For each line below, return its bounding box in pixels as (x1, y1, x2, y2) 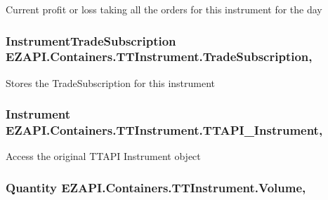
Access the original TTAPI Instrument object (6, 149, 201, 164)
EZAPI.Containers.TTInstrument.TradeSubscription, (6, 48, 313, 65)
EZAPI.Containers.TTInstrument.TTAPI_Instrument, (6, 121, 323, 139)
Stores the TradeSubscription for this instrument (6, 75, 216, 90)
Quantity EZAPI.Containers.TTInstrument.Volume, (6, 178, 306, 196)
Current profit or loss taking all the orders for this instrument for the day (6, 2, 322, 16)
